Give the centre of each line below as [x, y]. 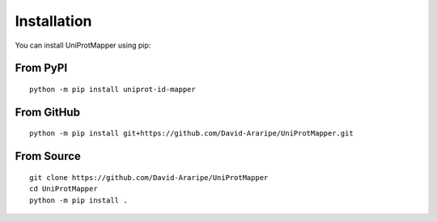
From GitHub [48, 112]
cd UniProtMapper [64, 189]
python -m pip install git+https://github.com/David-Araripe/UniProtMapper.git [191, 134]
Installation [53, 21]
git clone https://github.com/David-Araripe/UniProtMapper [149, 177]
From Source [48, 156]
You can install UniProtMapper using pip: [83, 45]
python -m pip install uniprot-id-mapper [112, 89]
